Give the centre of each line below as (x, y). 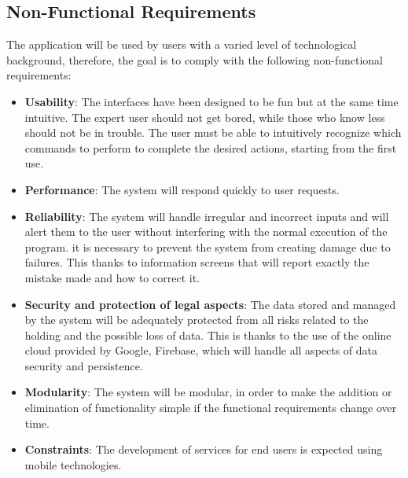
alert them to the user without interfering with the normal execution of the (206, 232)
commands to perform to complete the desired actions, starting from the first (211, 147)
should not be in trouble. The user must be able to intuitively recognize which (213, 132)
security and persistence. (84, 365)
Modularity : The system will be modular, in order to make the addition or (208, 392)
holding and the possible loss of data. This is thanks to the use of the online (208, 335)
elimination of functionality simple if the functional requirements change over (211, 408)
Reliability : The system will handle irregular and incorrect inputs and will (207, 216)
